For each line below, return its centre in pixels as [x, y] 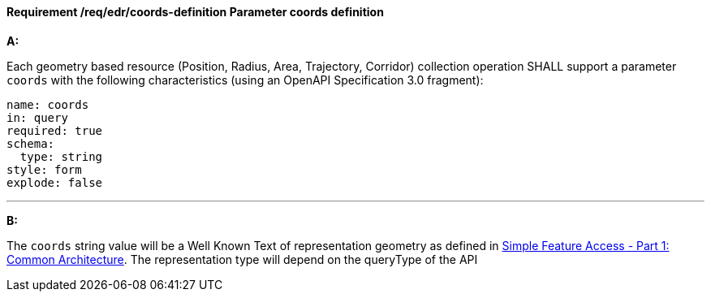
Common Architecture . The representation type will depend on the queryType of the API [242, 259]
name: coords [48, 104]
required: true [55, 130]
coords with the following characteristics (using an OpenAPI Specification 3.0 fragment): [245, 80]
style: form [44, 169]
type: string [61, 156]
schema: [31, 143]
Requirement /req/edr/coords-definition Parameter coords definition [195, 12]
